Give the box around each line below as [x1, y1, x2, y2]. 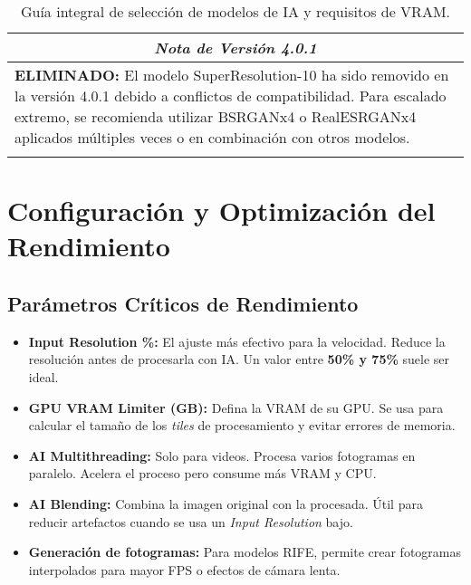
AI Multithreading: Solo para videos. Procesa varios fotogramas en [28, 446, 416, 465]
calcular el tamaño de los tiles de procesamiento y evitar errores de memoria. [28, 416, 456, 435]
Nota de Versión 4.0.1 [154, 37, 317, 58]
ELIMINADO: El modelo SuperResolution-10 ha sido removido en [14, 64, 449, 85]
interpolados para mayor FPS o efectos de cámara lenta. [28, 560, 341, 579]
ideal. [28, 367, 59, 386]
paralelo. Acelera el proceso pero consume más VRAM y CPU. [28, 464, 377, 483]
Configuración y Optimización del [7, 192, 436, 229]
